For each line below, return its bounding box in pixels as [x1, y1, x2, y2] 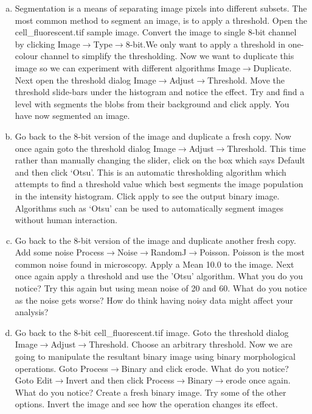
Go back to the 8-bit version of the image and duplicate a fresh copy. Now [15, 129, 291, 142]
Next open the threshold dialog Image [15, 73, 156, 86]
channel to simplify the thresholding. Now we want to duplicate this [40, 49, 294, 62]
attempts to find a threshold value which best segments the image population [15, 177, 303, 190]
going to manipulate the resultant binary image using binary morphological [15, 350, 296, 363]
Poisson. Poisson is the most [199, 246, 305, 259]
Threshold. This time [227, 141, 306, 154]
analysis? [15, 305, 49, 318]
